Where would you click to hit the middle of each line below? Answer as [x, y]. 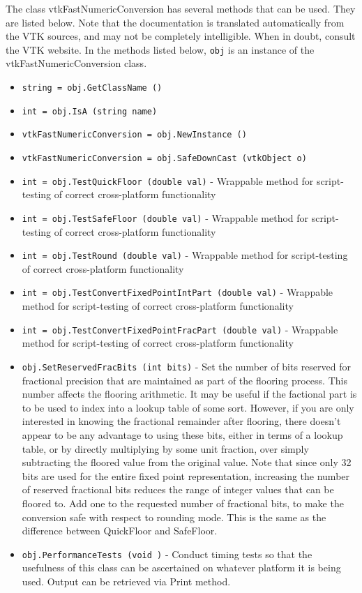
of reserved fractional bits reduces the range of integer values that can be [178, 489]
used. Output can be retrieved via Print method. [126, 581]
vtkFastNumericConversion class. [76, 63]
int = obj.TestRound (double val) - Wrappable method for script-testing [185, 255]
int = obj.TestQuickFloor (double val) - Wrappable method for [168, 180]
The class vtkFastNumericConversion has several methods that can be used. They [181, 8]
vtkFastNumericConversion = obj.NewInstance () [134, 135]
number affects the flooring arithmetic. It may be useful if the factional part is [189, 394]
